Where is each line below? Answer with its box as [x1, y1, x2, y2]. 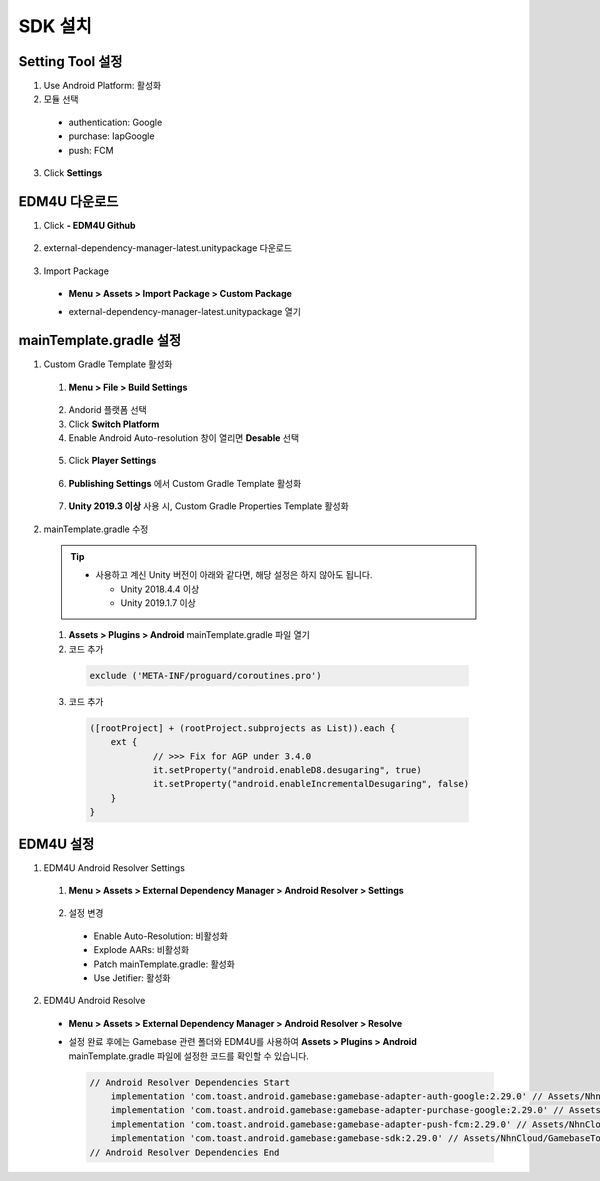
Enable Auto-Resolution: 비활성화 [93, 930, 229, 942]
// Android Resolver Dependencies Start [89, 1076, 290, 1088]
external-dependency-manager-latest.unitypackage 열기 [68, 306, 302, 318]
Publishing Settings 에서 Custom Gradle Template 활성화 [68, 477, 302, 489]
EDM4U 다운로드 [18, 193, 119, 210]
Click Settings [43, 167, 103, 179]
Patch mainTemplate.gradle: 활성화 [93, 958, 235, 970]
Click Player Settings [68, 455, 157, 467]
